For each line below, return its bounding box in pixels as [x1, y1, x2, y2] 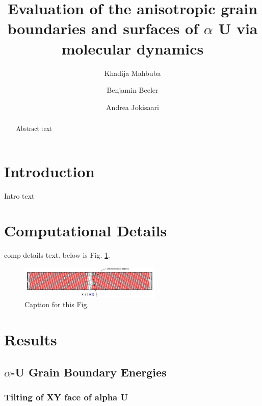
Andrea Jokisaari [106, 101, 159, 112]
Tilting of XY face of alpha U [4, 390, 128, 403]
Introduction [4, 160, 95, 181]
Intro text [4, 190, 35, 201]
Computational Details [4, 220, 167, 241]
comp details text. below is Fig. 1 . [4, 250, 111, 260]
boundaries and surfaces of [7, 18, 199, 39]
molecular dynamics [61, 38, 204, 59]
